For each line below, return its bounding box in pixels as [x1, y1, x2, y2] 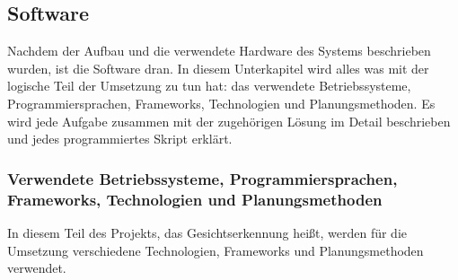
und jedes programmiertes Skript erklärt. [7, 129, 233, 148]
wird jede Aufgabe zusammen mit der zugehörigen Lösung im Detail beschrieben [7, 111, 451, 130]
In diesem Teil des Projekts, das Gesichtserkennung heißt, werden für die [7, 223, 408, 241]
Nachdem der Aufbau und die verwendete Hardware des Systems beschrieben [7, 41, 431, 60]
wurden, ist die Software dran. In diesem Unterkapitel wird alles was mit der [7, 58, 429, 77]
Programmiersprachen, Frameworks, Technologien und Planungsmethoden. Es [7, 93, 436, 112]
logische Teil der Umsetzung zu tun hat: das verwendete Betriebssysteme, [7, 76, 411, 95]
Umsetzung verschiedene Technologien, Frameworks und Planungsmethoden [7, 241, 424, 259]
